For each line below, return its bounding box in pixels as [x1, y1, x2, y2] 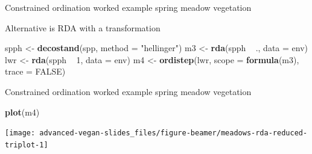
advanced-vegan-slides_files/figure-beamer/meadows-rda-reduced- [39, 129, 308, 138]
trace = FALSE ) [5, 65, 66, 78]
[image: [5, 129, 36, 138]
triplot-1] [5, 140, 48, 149]
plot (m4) [5, 105, 40, 118]
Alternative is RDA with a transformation [5, 21, 161, 34]
